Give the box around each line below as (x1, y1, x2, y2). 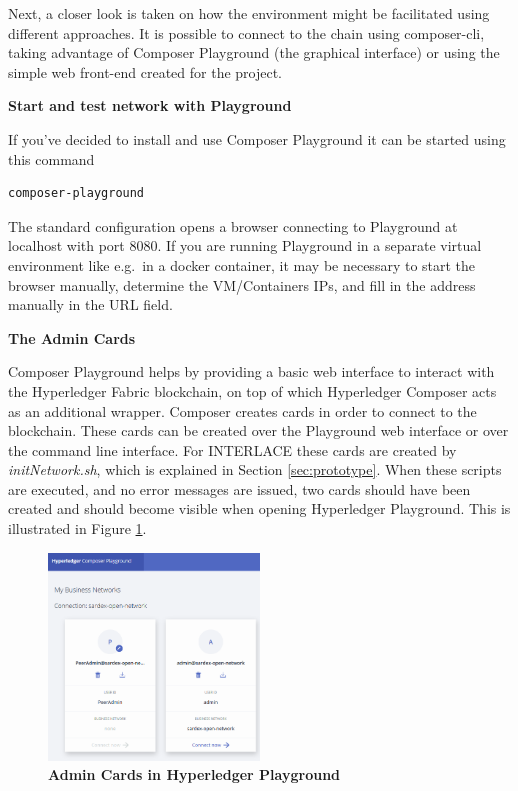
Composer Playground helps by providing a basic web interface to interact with (8, 361, 495, 382)
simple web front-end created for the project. (8, 61, 283, 82)
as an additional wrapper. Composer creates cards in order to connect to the (8, 400, 477, 421)
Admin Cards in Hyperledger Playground (48, 764, 341, 785)
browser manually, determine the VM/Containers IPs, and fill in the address (8, 274, 476, 295)
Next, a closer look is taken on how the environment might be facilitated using (8, 3, 490, 23)
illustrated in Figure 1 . (8, 518, 147, 539)
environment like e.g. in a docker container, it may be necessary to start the (8, 254, 476, 275)
